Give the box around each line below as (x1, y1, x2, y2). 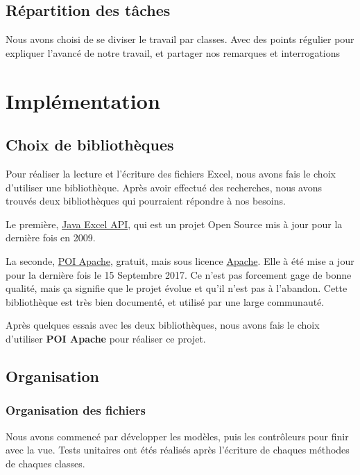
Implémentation (6, 86, 160, 114)
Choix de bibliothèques (6, 134, 174, 155)
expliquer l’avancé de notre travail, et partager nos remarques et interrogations (6, 45, 341, 60)
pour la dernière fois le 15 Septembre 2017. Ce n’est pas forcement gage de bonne (6, 267, 352, 282)
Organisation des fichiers (6, 401, 146, 419)
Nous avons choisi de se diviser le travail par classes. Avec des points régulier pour (6, 32, 354, 46)
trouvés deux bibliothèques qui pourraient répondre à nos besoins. (6, 193, 286, 208)
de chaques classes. (6, 456, 85, 470)
